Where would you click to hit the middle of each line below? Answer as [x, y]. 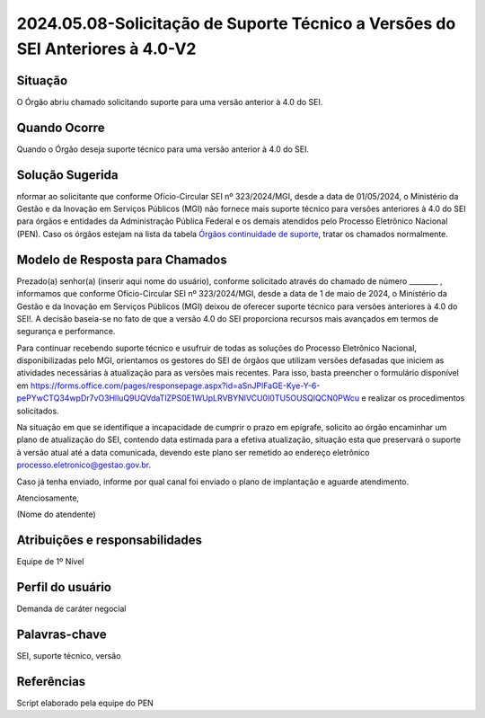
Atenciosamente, [48, 498]
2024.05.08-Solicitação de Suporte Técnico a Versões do [236, 23]
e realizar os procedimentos [413, 398]
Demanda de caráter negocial [71, 609]
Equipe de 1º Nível [50, 562]
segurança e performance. [66, 332]
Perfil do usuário [64, 587]
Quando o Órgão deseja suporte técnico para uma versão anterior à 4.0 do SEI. [163, 149]
